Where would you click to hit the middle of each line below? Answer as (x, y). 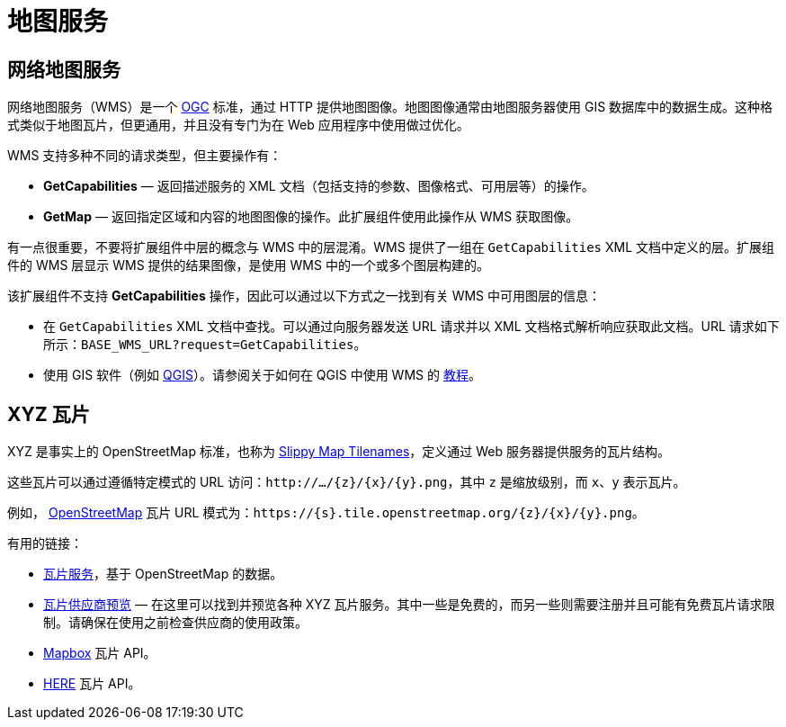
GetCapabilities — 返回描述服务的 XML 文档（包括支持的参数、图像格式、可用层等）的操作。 (319, 186)
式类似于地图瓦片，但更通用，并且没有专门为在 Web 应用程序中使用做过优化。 (238, 125)
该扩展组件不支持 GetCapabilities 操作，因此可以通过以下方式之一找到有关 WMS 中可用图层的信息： (304, 296)
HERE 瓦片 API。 (92, 684)
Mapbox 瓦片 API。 (100, 653)
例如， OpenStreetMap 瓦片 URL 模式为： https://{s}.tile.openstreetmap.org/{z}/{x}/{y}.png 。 (326, 513)
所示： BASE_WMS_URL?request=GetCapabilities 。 (205, 345)
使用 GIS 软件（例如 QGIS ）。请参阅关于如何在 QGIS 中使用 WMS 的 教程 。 (262, 375)
